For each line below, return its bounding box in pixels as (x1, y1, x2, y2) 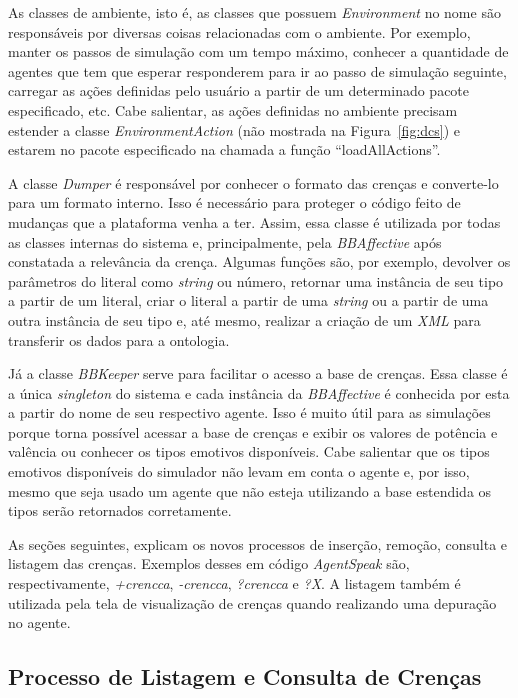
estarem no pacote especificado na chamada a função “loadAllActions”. (8, 139, 441, 160)
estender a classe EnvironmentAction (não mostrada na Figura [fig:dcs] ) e (8, 119, 461, 140)
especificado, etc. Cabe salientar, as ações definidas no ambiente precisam (8, 99, 458, 120)
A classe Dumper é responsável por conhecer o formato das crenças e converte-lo (8, 172, 499, 193)
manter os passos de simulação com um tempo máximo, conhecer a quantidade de (8, 41, 509, 62)
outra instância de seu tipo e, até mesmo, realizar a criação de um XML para (8, 309, 481, 330)
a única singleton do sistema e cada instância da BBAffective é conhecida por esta (8, 382, 510, 403)
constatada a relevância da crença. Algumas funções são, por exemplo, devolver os (8, 251, 511, 272)
